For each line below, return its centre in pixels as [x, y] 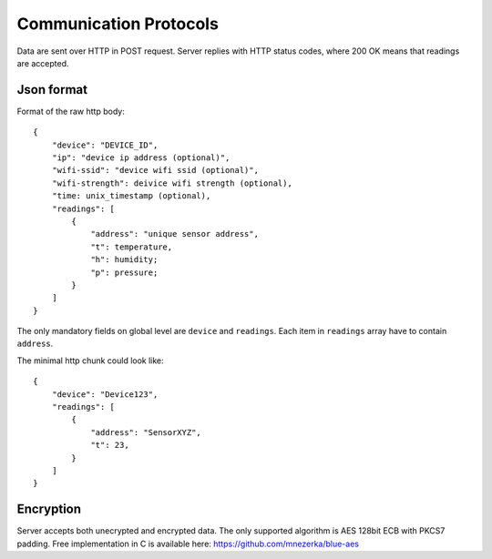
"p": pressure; [124, 272]
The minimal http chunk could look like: [90, 361]
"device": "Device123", [105, 394]
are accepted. [43, 63]
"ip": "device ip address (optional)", [141, 158]
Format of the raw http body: [71, 111]
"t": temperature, [132, 247]
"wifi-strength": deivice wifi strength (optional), [172, 183]
